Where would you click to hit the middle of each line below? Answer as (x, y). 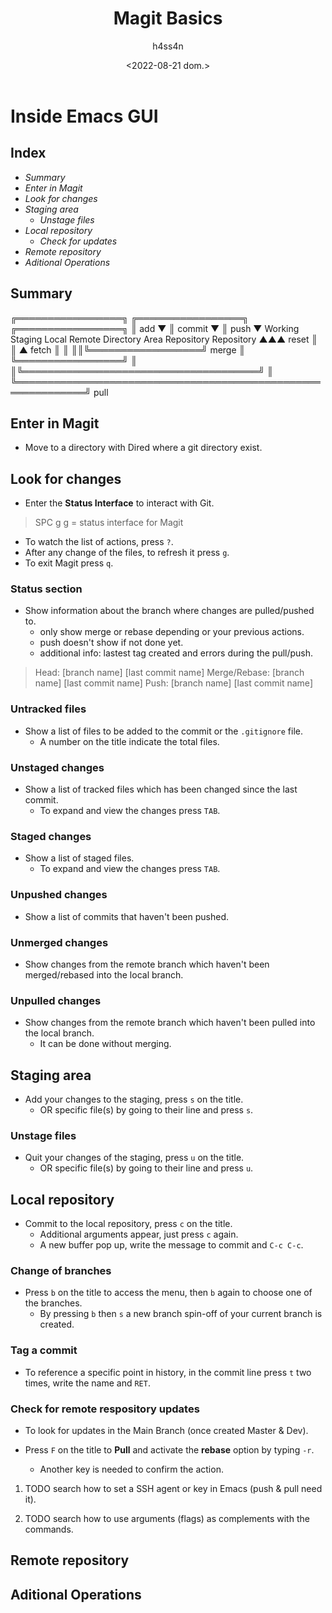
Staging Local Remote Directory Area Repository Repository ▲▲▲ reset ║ (164, 339)
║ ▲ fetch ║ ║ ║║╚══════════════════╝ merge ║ (128, 349)
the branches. (53, 1303)
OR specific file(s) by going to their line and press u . (146, 1168)
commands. (49, 1529)
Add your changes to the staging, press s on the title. (134, 1099)
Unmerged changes (59, 942)
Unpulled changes (56, 1000)
